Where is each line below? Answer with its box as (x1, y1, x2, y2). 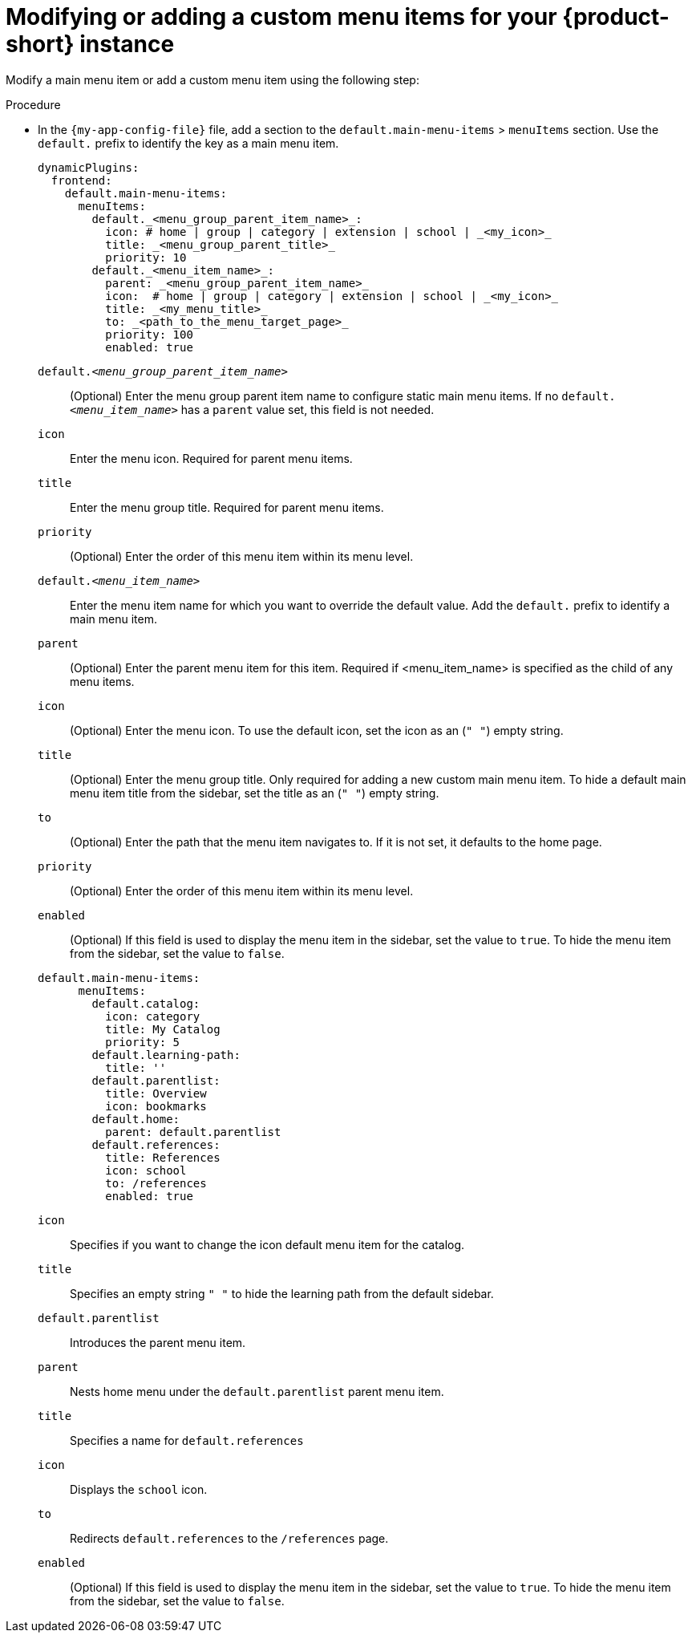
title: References (105, 1150, 221, 1164)
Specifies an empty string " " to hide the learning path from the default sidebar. (70, 1286, 494, 1300)
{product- (562, 3, 670, 30)
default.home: (91, 1112, 180, 1126)
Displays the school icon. (70, 1482, 208, 1496)
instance (79, 30, 175, 58)
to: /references (105, 1176, 207, 1190)
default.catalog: (91, 996, 200, 1010)
